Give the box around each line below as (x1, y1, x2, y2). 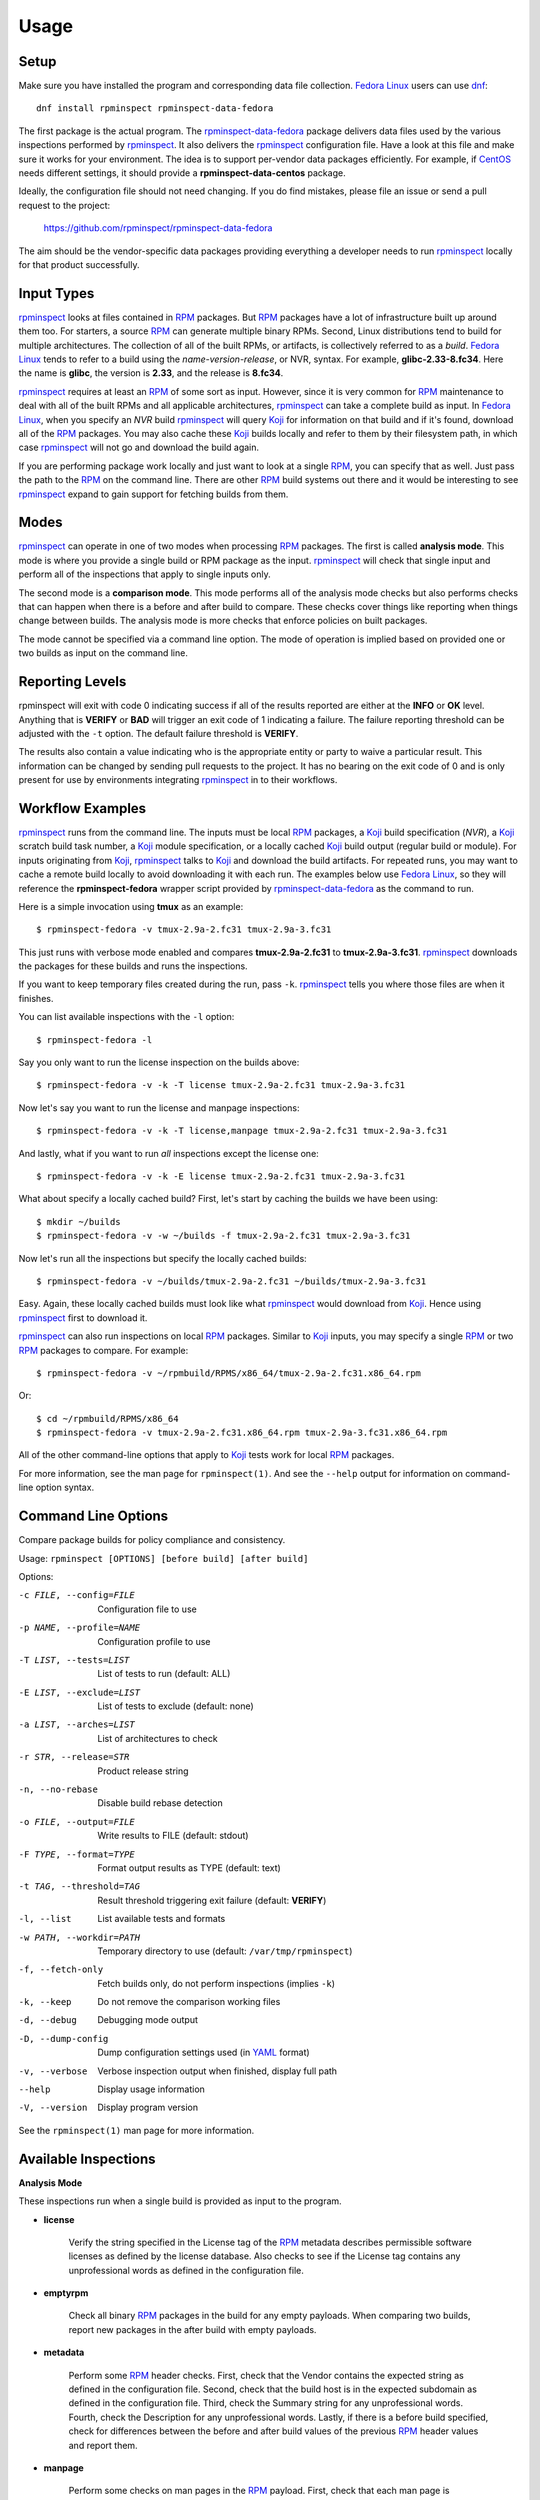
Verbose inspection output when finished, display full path (97, 2065, 338, 2077)
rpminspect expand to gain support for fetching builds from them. (18, 488, 289, 500)
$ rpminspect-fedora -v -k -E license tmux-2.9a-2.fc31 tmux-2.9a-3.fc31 (36, 1171, 406, 1182)
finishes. (18, 992, 54, 1004)
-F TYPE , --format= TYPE (18, 1848, 135, 1860)
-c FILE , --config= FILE (18, 1590, 135, 1601)
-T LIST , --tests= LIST (18, 1654, 130, 1665)
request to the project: (18, 199, 111, 211)
